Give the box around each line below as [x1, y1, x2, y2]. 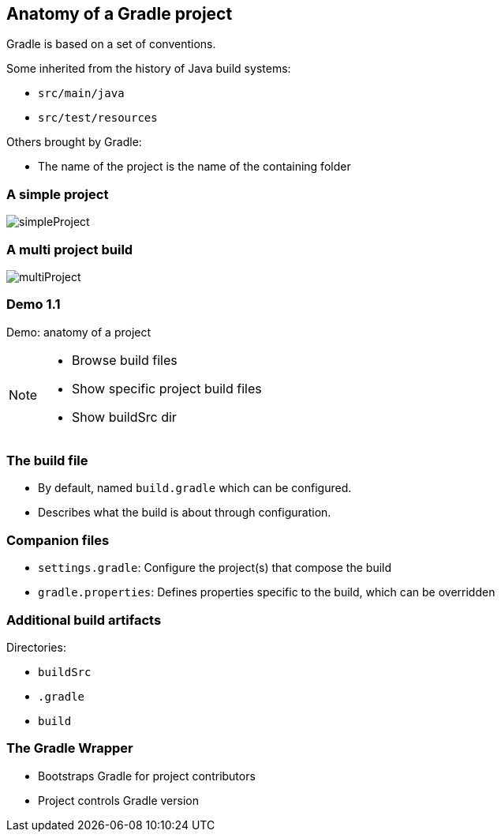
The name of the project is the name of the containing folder [38, 160, 351, 174]
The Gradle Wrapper [6, 740, 133, 757]
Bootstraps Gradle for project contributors [38, 768, 256, 783]
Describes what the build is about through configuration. [38, 505, 331, 520]
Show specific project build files [72, 380, 262, 396]
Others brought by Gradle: [6, 135, 142, 149]
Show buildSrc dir [72, 408, 177, 425]
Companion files [6, 532, 110, 548]
